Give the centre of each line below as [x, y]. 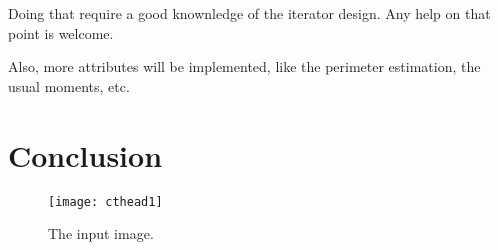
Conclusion [85, 154]
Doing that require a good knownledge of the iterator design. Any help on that [249, 13]
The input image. [101, 233]
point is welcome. [61, 32]
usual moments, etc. [69, 85]
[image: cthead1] [105, 201]
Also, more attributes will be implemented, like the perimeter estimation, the [244, 66]
